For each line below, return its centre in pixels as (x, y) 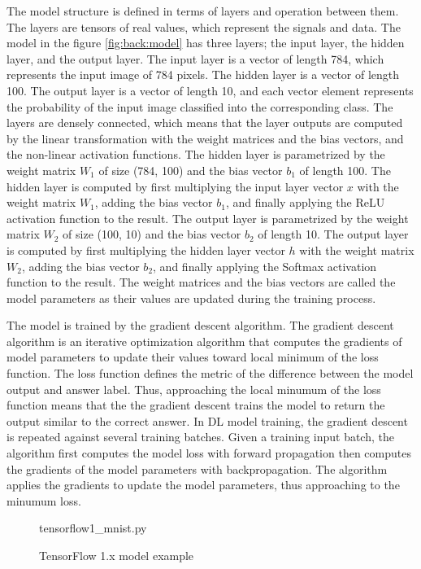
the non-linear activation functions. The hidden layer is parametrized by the (196, 154)
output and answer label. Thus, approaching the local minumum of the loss (194, 389)
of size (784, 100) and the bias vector (191, 170)
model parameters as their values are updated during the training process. (191, 298)
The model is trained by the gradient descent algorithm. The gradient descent (200, 325)
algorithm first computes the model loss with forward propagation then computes (209, 453)
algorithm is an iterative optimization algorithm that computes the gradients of (204, 341)
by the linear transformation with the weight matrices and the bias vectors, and (205, 138)
